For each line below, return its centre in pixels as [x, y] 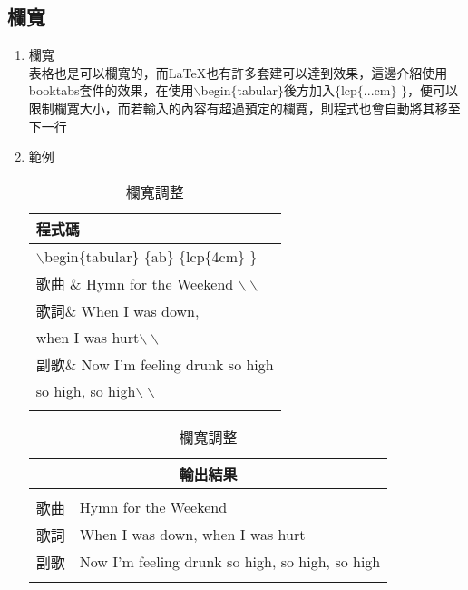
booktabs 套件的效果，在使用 [111, 90]
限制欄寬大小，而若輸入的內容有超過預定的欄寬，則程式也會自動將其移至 [244, 108]
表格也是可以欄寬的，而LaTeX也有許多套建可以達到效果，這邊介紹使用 [238, 72]
